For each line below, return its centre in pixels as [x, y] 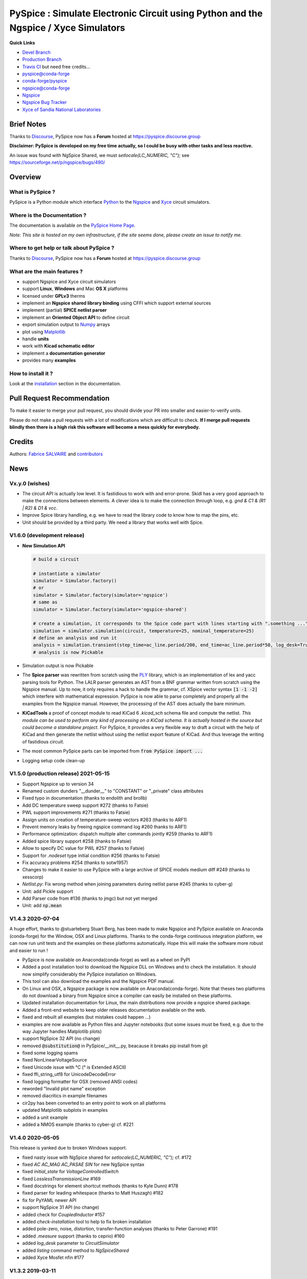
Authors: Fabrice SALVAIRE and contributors [56, 454]
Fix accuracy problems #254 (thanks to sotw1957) [75, 863]
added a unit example [45, 1117]
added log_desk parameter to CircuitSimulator [71, 1243]
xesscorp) [33, 877]
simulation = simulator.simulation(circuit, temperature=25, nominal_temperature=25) [144, 631]
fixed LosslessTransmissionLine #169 [61, 1179]
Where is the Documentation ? [48, 215]
